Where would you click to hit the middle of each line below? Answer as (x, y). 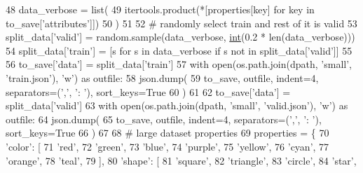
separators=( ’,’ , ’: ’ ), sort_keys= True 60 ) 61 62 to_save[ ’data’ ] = (148, 91)
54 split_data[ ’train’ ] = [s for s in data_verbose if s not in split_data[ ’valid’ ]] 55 (179, 50)
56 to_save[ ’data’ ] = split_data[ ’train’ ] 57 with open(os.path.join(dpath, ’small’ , (179, 64)
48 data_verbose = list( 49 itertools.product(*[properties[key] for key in (160, 9)
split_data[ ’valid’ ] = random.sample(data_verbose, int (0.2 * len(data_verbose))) (180, 37)
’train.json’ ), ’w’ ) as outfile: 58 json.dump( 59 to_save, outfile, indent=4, (162, 77)
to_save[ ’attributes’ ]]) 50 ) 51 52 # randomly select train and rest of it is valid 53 (181, 23)
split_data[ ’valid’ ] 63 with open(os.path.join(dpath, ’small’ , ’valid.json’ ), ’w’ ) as (177, 105)
